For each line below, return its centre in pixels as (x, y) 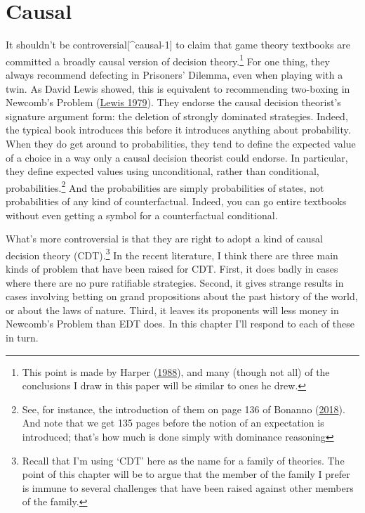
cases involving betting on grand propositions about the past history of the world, (182, 296)
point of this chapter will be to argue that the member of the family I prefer (186, 474)
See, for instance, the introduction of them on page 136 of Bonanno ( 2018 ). (184, 409)
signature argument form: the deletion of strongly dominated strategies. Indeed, (177, 116)
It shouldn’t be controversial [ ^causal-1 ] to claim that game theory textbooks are (178, 45)
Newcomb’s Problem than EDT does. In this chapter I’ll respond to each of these (180, 324)
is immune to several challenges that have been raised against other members (188, 487)
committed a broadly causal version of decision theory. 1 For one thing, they (168, 60)
